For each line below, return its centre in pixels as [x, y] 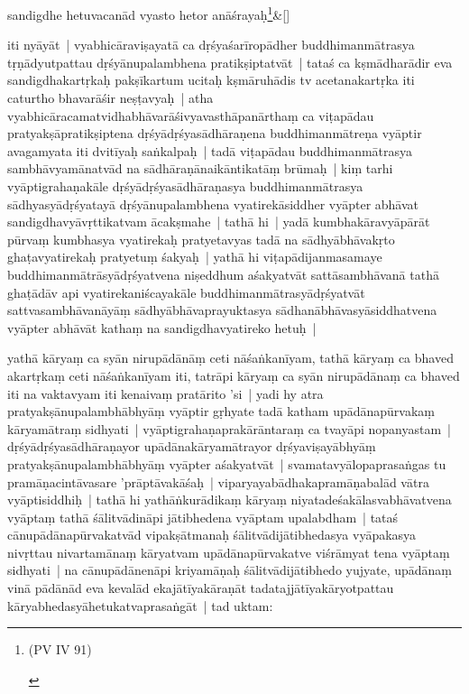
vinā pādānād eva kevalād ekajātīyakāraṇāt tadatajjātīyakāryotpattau [201, 588]
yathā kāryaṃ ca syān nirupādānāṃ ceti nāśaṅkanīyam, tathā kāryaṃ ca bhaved [230, 358]
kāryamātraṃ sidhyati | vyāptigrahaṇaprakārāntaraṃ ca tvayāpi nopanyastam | [229, 428]
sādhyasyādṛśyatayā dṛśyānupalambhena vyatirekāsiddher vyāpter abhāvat [213, 204]
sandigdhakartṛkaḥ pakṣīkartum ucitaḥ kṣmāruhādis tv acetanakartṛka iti [211, 80]
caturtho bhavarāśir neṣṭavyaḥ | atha [110, 98]
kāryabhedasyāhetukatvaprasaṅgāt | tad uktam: [140, 605]
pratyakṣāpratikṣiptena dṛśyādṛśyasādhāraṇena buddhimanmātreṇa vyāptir [215, 133]
